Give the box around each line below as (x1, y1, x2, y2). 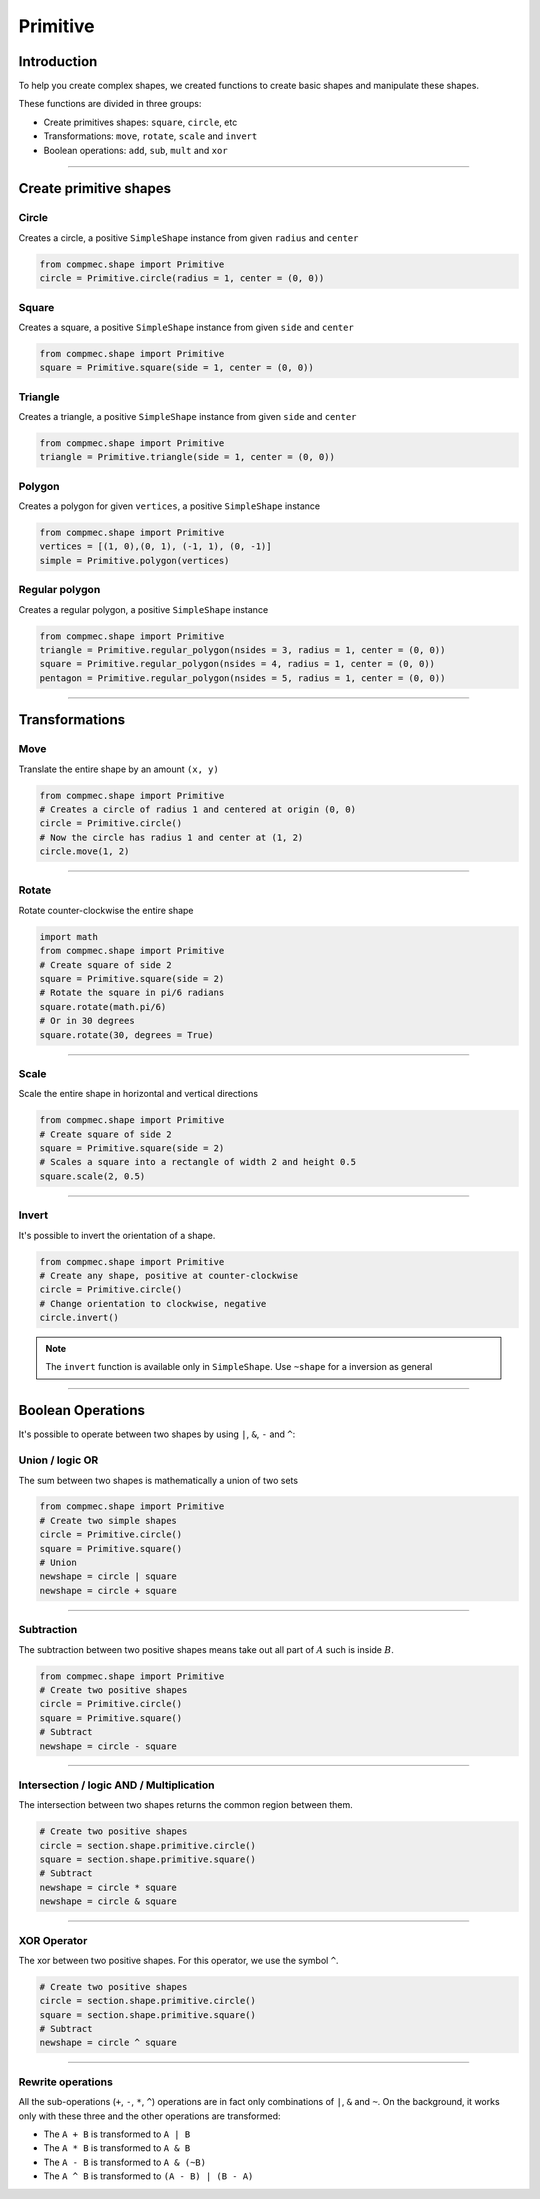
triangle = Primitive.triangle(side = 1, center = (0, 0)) (39, 451, 335, 463)
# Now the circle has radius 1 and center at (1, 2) (39, 831, 304, 843)
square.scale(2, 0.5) (39, 1170, 146, 1182)
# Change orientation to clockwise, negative (39, 1298, 267, 1309)
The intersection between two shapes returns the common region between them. (18, 1799, 354, 1811)
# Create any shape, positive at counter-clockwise (39, 1270, 299, 1281)
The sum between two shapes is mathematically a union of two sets (18, 1474, 299, 1486)
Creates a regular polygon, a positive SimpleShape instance (18, 603, 269, 615)
